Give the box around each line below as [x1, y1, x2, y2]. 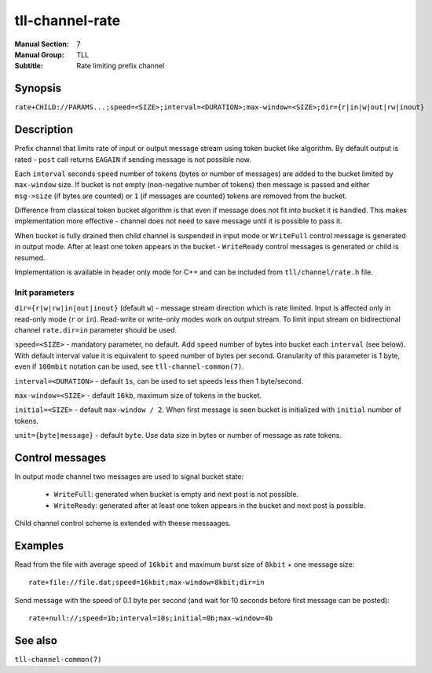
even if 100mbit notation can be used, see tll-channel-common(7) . [14, 362, 245, 371]
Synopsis [14, 82, 62, 95]
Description [14, 123, 74, 137]
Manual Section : [14, 39, 70, 49]
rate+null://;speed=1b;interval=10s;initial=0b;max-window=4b [28, 614, 273, 623]
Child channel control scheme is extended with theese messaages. [14, 519, 232, 528]
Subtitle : [14, 61, 43, 71]
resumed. [14, 252, 46, 263]
